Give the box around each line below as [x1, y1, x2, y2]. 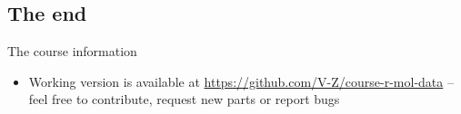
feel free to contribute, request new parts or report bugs [28, 90, 340, 109]
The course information [7, 42, 137, 61]
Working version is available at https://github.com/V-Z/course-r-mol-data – [28, 71, 454, 90]
